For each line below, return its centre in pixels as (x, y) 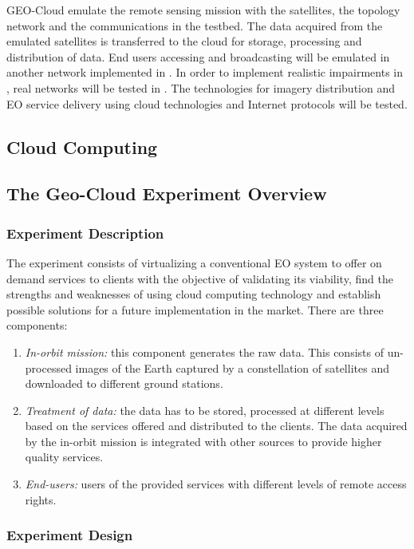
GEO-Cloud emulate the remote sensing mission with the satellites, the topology (203, 10)
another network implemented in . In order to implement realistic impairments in (205, 72)
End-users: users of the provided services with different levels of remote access (216, 484)
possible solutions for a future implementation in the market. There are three (195, 309)
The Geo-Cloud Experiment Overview (167, 194)
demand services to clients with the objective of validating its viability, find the (200, 278)
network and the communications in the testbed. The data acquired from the (195, 25)
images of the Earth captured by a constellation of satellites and (232, 367)
